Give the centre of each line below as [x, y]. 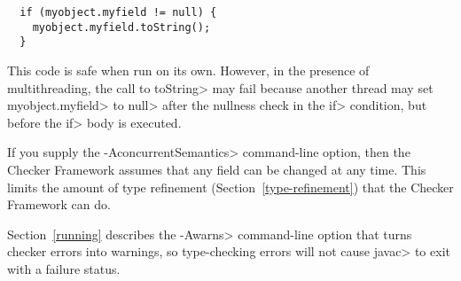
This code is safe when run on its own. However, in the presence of [188, 70]
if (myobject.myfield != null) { [118, 12]
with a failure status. [64, 268]
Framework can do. [59, 204]
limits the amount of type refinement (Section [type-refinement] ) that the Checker [230, 187]
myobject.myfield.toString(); [121, 27]
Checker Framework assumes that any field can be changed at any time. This [217, 169]
